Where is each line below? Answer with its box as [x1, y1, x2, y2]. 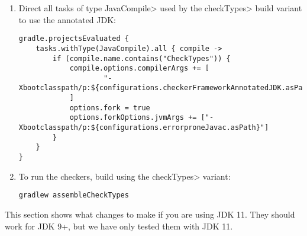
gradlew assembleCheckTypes [18, 191, 129, 200]
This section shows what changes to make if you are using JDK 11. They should [5, 208, 295, 220]
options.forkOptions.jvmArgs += [69, 113, 197, 122]
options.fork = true [69, 103, 150, 112]
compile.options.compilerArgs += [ [69, 64, 209, 73]
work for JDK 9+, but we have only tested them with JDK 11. [5, 219, 233, 232]
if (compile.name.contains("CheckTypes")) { [53, 54, 231, 63]
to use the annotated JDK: [18, 13, 116, 25]
